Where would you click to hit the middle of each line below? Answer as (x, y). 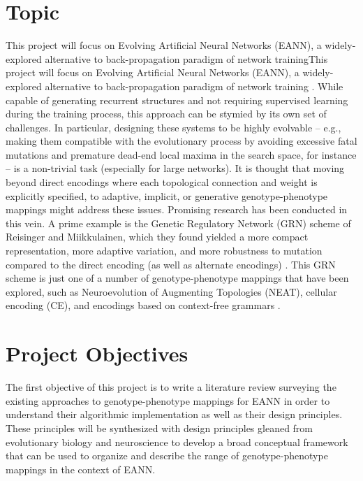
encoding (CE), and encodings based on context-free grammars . (143, 305)
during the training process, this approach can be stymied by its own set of (166, 114)
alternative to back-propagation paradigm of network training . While (194, 86)
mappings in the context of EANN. (81, 469)
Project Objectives (97, 353)
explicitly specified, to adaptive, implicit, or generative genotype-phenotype (167, 195)
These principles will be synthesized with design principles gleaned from (160, 428)
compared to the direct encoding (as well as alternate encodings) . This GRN (171, 264)
